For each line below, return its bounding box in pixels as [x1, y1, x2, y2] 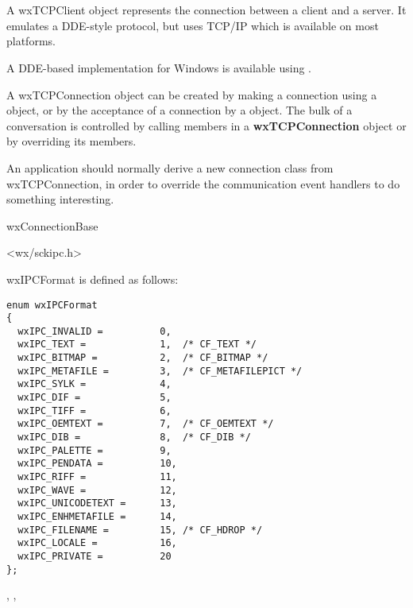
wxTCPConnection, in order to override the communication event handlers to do [6, 175, 400, 192]
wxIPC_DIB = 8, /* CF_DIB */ [17, 432, 251, 443]
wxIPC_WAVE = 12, [17, 484, 177, 496]
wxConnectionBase [6, 217, 98, 234]
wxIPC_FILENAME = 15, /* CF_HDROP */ [17, 524, 263, 536]
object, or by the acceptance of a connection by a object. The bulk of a [6, 102, 353, 118]
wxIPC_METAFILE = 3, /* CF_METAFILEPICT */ [17, 365, 303, 377]
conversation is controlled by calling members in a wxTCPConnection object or [6, 117, 407, 134]
